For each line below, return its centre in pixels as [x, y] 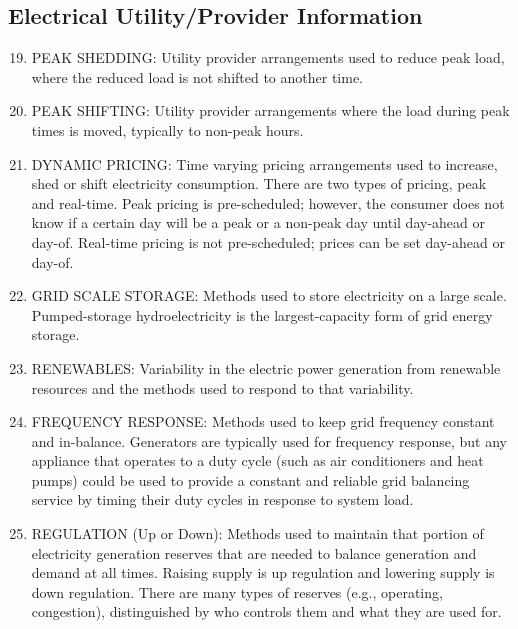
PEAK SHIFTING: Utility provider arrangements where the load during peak [270, 110]
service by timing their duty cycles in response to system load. [222, 499]
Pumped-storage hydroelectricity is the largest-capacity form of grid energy [262, 314]
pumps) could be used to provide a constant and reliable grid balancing [250, 479]
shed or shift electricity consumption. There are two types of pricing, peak [259, 183]
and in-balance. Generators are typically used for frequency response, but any [269, 440]
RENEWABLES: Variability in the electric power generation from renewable [266, 367]
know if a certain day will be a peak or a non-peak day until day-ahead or [258, 222]
